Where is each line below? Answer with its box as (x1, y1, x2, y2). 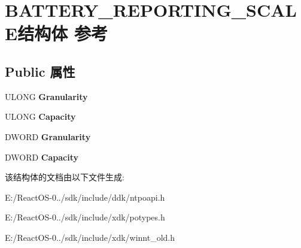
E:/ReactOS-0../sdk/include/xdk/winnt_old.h (5, 231, 175, 243)
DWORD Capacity (5, 150, 79, 163)
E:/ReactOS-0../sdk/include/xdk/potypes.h (5, 211, 165, 223)
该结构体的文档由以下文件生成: (5, 171, 124, 183)
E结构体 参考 (5, 21, 108, 46)
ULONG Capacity (5, 110, 76, 123)
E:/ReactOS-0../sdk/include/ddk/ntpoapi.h (5, 190, 165, 203)
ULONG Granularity (5, 90, 88, 102)
